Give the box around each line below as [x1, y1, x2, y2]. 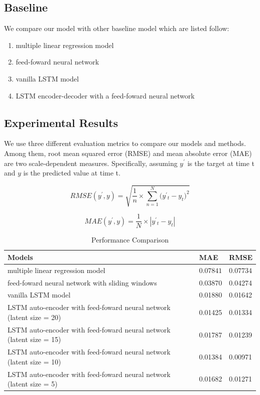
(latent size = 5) [7, 378, 58, 389]
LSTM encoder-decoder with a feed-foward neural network [15, 90, 195, 100]
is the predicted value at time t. [23, 167, 120, 178]
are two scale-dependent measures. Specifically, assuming [4, 157, 177, 168]
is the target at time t [187, 157, 254, 168]
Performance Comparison [91, 234, 169, 245]
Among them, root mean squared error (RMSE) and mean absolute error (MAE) [4, 147, 252, 158]
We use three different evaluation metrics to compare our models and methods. [4, 138, 246, 148]
